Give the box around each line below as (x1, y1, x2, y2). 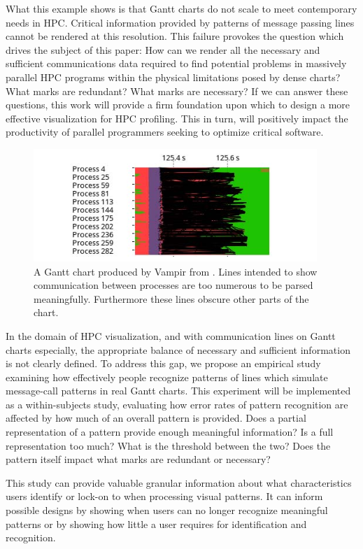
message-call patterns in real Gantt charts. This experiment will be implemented (6, 383, 351, 398)
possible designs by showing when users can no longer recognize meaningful (6, 503, 328, 518)
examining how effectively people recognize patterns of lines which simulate (6, 369, 328, 384)
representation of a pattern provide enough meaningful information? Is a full (6, 425, 334, 439)
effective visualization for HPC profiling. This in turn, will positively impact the (6, 110, 348, 125)
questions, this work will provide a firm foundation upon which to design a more (6, 97, 350, 112)
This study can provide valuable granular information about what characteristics (6, 475, 352, 490)
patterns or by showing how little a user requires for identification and (6, 516, 307, 531)
